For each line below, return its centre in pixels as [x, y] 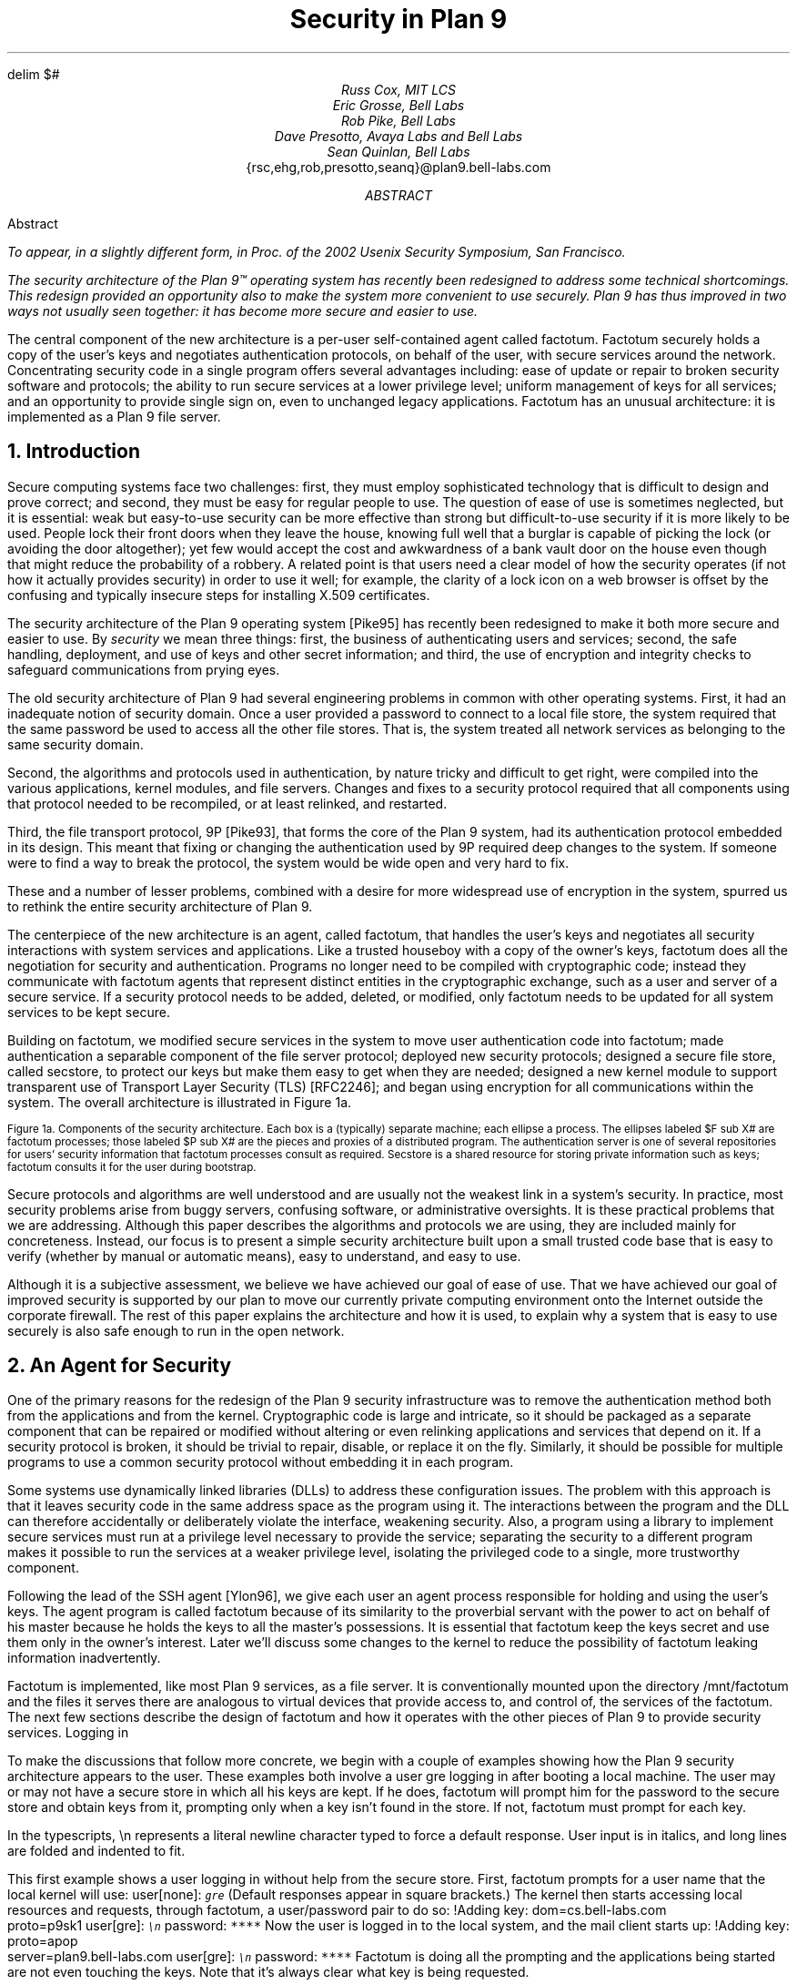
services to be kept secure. [89, 1012]
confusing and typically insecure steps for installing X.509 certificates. [219, 595]
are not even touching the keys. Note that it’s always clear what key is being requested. [268, 1972]
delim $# [34, 74]
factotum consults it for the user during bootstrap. [132, 1167]
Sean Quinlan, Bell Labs [398, 151]
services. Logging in [68, 1733]
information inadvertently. [84, 1658]
